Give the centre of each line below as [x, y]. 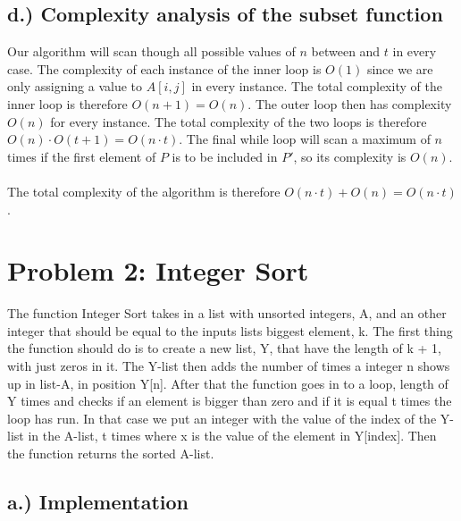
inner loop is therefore [67, 103]
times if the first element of [82, 156]
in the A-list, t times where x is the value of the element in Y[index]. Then [232, 436]
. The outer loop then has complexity [350, 103]
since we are [400, 68]
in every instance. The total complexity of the [317, 86]
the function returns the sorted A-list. [111, 454]
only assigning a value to [75, 86]
